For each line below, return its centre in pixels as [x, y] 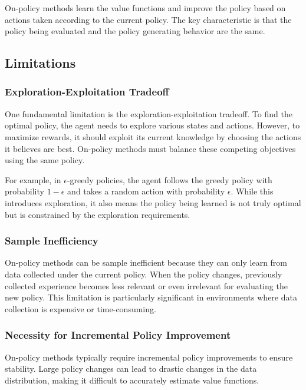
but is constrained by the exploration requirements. [98, 214]
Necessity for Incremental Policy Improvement [118, 335]
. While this [252, 191]
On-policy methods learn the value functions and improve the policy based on [145, 8]
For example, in [33, 179]
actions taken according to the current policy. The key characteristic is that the [148, 19]
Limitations [40, 63]
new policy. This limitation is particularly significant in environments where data [151, 297]
